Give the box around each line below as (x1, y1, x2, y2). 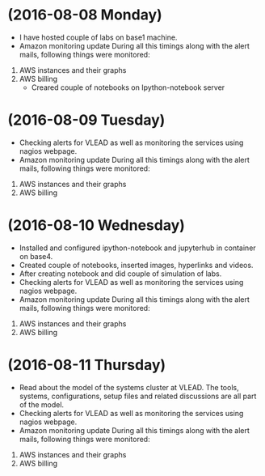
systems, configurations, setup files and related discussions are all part (19, 391, 257, 401)
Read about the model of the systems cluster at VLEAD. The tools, (19, 382, 239, 392)
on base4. (19, 251, 53, 261)
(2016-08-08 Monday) (7, 6, 162, 24)
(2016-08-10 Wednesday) (7, 216, 185, 235)
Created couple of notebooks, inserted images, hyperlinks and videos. (19, 260, 254, 270)
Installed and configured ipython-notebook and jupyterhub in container (19, 243, 256, 253)
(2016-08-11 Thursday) (7, 356, 166, 374)
